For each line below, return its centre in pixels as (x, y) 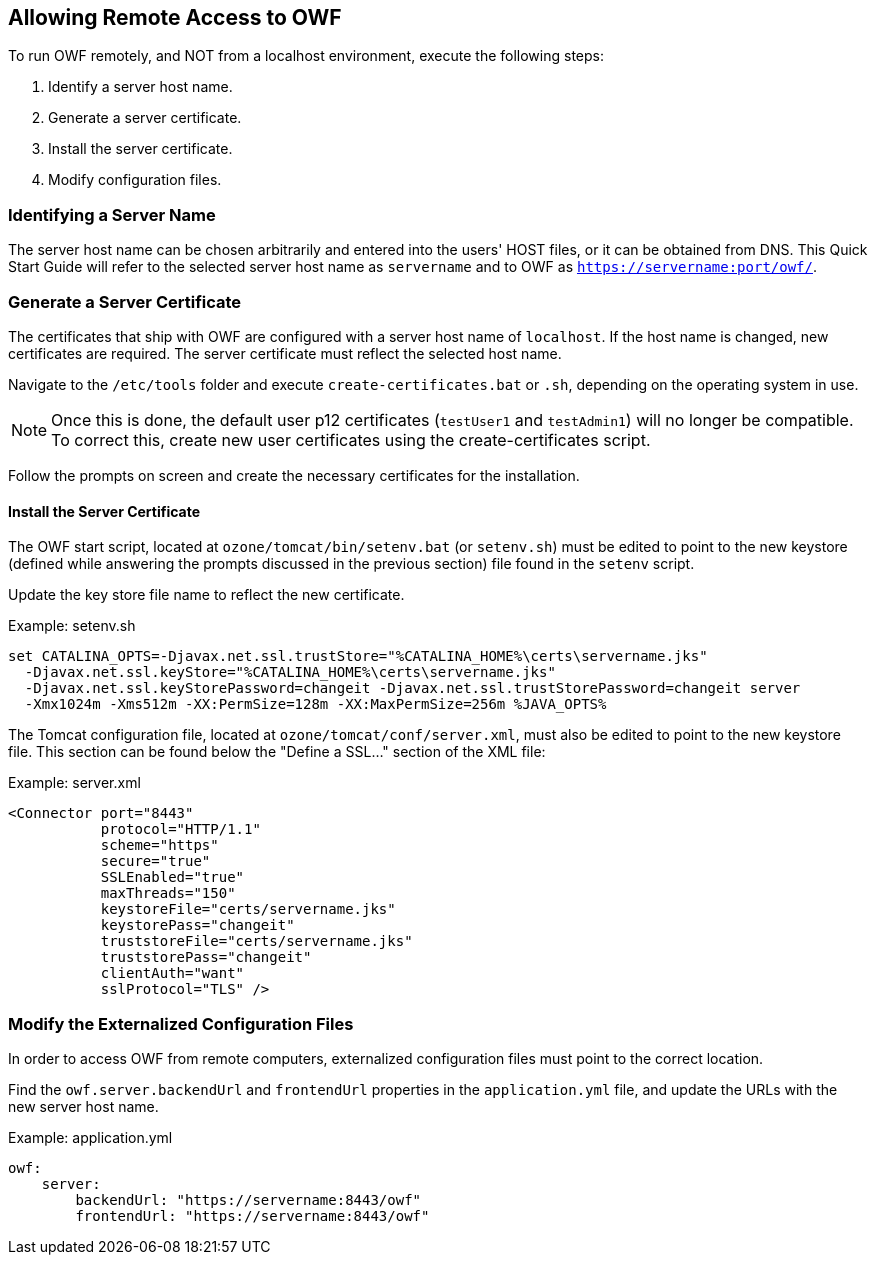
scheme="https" (159, 845)
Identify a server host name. (140, 87)
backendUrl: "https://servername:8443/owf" (248, 1199)
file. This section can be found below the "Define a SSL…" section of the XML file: (277, 752)
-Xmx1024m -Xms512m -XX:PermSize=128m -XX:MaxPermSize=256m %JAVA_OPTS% (315, 704)
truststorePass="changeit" (206, 957)
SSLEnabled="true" (172, 877)
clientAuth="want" (172, 973)
